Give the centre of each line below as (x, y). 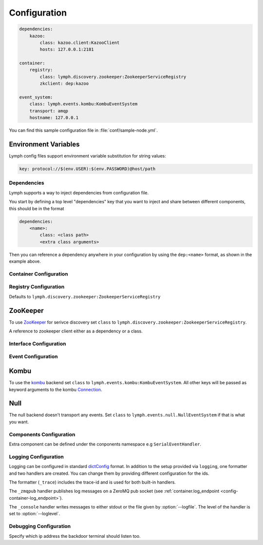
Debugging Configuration (40, 526)
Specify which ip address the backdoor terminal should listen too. (75, 536)
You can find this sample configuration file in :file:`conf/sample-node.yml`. (84, 130)
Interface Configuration (38, 344)
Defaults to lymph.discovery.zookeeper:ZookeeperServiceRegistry (85, 296)
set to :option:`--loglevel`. (35, 514)
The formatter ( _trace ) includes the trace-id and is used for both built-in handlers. (93, 482)
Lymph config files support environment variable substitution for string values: (87, 156)
